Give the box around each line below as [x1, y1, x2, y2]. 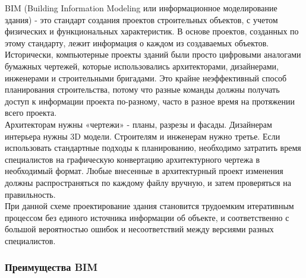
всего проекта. [5, 106, 57, 119]
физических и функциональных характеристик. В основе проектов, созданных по [5, 25, 299, 37]
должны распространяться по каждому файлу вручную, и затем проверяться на [5, 176, 291, 188]
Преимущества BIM [5, 260, 98, 274]
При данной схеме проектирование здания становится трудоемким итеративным [5, 200, 294, 212]
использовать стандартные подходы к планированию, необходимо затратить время [5, 141, 301, 154]
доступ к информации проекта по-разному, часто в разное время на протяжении [5, 94, 295, 107]
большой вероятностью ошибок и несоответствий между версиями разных [5, 223, 274, 235]
